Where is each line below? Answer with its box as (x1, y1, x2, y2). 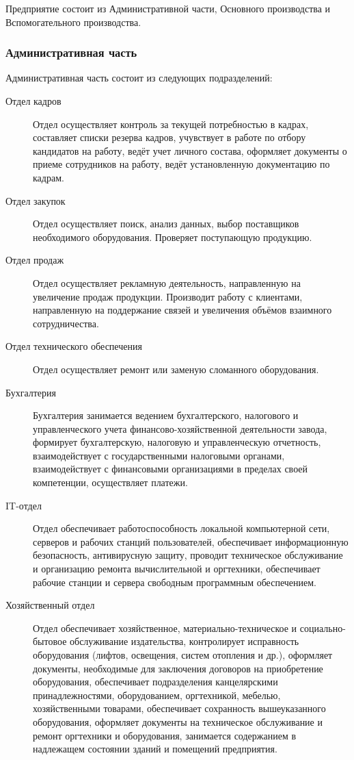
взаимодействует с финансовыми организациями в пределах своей (33, 461, 308, 476)
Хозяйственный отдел (5, 598, 95, 612)
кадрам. (33, 170, 64, 184)
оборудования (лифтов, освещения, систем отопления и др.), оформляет (33, 648, 333, 661)
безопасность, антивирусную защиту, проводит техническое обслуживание (33, 548, 343, 562)
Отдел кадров (5, 94, 62, 107)
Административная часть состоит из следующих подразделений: (5, 71, 273, 85)
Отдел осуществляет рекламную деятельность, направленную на (33, 275, 301, 290)
